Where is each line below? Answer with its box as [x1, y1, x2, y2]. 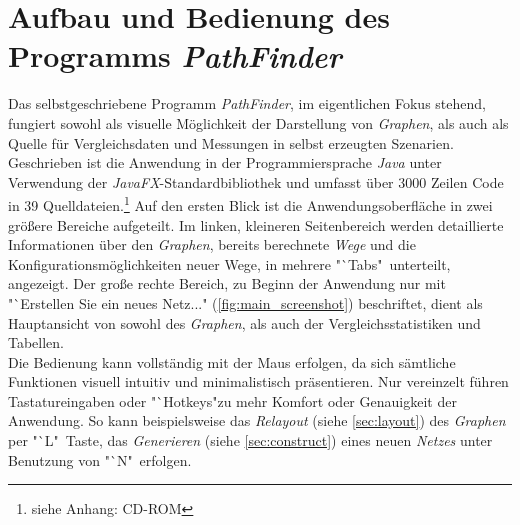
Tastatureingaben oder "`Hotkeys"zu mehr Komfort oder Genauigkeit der [8, 390, 457, 411]
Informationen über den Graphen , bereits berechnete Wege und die [8, 234, 416, 255]
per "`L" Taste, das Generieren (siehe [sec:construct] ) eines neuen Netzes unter [8, 430, 493, 451]
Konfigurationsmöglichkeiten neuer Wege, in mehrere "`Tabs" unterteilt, [8, 253, 451, 274]
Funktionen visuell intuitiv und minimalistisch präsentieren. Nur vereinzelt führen [8, 371, 509, 392]
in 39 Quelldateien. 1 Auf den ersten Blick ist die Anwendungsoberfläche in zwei [8, 192, 493, 215]
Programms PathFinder [8, 35, 342, 77]
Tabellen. [8, 332, 65, 353]
